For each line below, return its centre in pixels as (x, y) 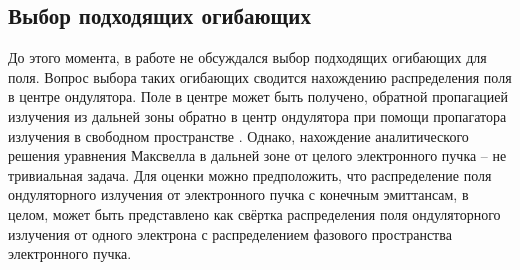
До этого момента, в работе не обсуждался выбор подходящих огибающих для (247, 57)
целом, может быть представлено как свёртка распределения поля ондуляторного (254, 213)
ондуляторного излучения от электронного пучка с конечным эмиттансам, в (238, 194)
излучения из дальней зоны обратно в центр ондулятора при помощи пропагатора (257, 115)
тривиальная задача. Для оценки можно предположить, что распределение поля (250, 174)
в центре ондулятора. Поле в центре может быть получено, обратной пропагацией (258, 96)
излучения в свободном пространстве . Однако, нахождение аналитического (238, 135)
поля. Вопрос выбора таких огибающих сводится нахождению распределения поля (260, 76)
